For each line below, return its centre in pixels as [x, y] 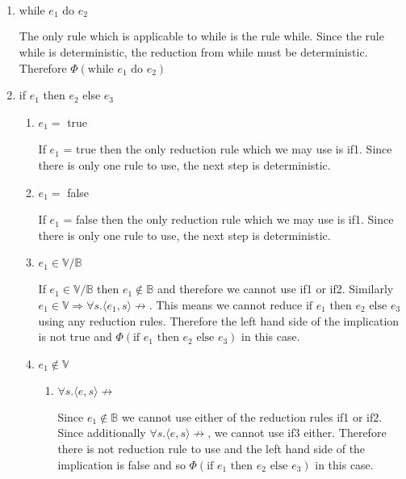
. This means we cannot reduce [226, 304]
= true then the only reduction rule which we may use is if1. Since [228, 149]
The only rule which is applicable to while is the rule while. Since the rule [201, 36]
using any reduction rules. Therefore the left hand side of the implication [219, 320]
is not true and [75, 336]
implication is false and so [121, 464]
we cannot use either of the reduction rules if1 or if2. [252, 416]
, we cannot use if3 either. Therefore [297, 433]
